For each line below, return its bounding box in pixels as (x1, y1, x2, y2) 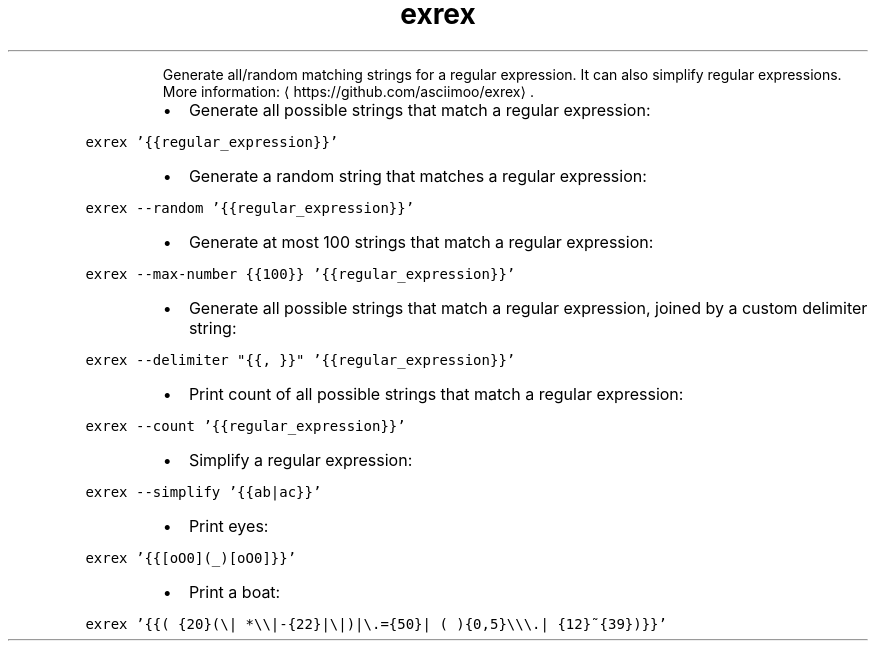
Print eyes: (188, 515, 269, 536)
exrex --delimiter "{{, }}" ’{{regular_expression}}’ (85, 351, 516, 368)
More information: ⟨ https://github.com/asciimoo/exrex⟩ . (162, 82, 534, 100)
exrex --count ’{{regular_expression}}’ (85, 417, 406, 434)
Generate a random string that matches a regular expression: (188, 165, 647, 186)
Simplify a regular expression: (188, 449, 413, 470)
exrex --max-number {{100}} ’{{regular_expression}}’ (85, 265, 516, 282)
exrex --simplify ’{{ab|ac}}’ (85, 483, 322, 500)
